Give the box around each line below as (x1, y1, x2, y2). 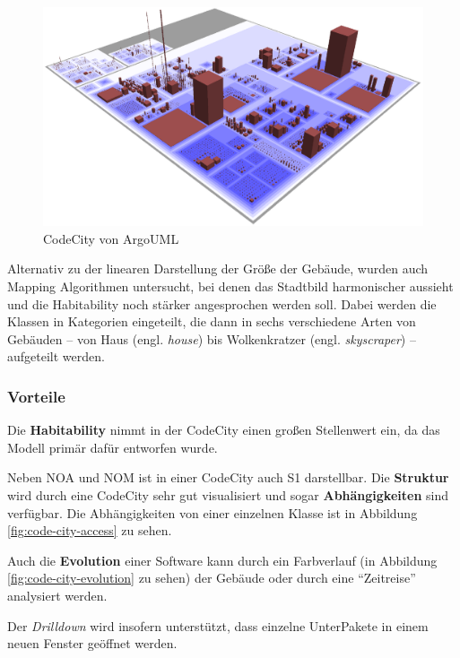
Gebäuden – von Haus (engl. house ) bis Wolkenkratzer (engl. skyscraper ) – (7, 329, 416, 348)
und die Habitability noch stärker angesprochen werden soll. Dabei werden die (7, 294, 437, 313)
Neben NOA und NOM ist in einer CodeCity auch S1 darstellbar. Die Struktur (7, 468, 449, 487)
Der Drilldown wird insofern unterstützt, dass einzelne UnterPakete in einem (7, 616, 429, 635)
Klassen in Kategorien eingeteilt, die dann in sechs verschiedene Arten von (7, 312, 416, 331)
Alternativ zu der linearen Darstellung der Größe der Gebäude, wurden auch (7, 259, 429, 278)
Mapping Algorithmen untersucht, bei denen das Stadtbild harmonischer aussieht (7, 277, 454, 296)
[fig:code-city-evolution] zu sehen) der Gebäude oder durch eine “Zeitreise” (7, 568, 416, 587)
